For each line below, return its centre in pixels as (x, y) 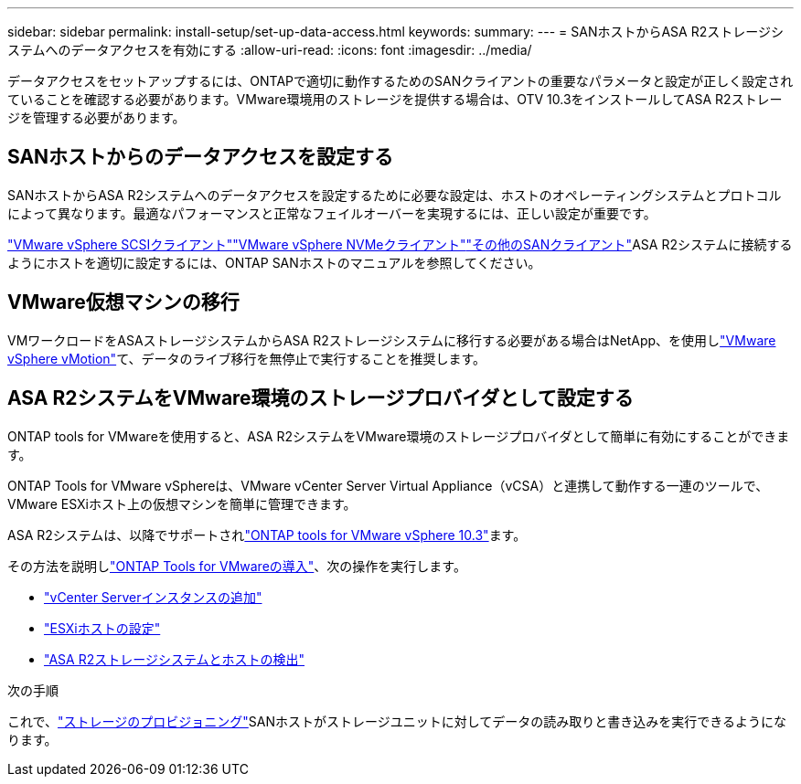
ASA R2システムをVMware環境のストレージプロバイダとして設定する (320, 398)
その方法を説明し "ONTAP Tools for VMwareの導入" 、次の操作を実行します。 (237, 566)
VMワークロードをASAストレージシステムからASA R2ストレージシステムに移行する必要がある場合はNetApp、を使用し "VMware (392, 340)
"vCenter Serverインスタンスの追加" (153, 597)
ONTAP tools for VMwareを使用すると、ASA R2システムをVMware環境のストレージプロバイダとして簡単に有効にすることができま (399, 436)
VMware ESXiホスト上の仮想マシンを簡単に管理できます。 (182, 503)
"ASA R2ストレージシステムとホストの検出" (175, 659)
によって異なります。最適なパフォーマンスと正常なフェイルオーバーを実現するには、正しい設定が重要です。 (332, 213)
